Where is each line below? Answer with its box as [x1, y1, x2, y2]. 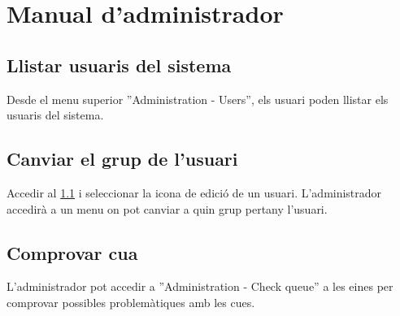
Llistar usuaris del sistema [7, 52, 232, 77]
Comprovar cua [7, 240, 138, 265]
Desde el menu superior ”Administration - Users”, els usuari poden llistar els [7, 90, 389, 107]
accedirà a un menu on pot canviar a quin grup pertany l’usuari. [7, 200, 328, 217]
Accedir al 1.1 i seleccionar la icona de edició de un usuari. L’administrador [7, 184, 382, 201]
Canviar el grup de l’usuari [7, 146, 238, 171]
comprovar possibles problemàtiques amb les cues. [7, 293, 255, 310]
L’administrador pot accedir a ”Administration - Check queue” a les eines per [7, 278, 393, 295]
